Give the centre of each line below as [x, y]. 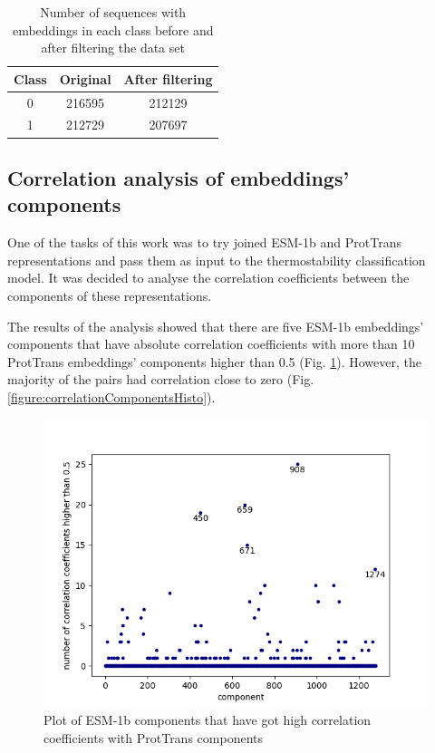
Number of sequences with [113, 12]
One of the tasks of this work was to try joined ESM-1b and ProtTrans [204, 242]
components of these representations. [110, 295]
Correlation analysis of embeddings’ [179, 177]
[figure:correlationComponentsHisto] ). [111, 396]
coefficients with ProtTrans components [153, 737]
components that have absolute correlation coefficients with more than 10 [211, 344]
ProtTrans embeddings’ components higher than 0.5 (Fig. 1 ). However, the [214, 361]
